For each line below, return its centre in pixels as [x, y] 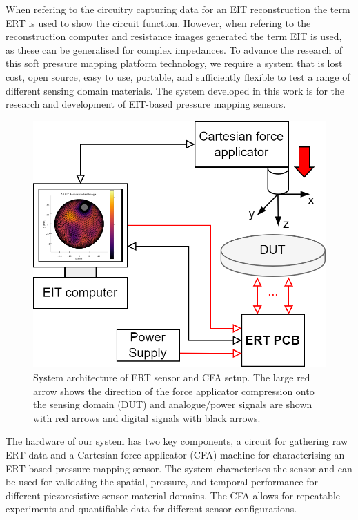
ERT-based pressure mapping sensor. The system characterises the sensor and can [179, 468]
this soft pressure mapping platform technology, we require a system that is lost [174, 63]
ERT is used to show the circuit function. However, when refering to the [158, 22]
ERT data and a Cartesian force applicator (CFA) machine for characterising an [175, 454]
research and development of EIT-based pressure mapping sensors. [146, 104]
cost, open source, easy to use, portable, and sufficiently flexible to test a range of [178, 76]
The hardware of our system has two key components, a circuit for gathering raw [177, 441]
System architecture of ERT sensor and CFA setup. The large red [172, 377]
